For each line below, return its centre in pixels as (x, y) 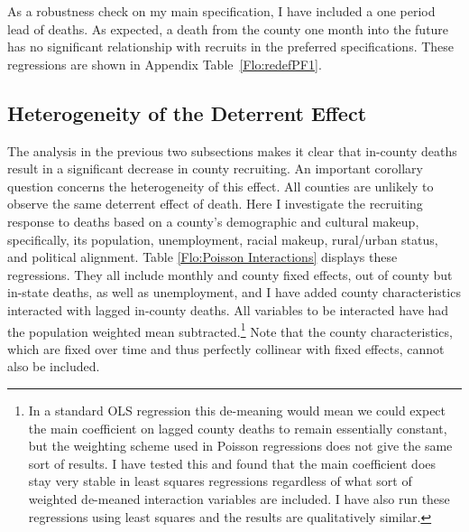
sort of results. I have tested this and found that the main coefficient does (232, 463)
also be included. (54, 366)
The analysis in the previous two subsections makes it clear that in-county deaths (232, 150)
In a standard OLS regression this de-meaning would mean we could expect (237, 410)
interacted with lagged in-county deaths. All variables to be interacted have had (228, 309)
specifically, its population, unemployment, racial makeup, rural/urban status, (223, 239)
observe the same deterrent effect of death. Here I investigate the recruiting (215, 204)
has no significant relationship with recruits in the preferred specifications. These (231, 47)
